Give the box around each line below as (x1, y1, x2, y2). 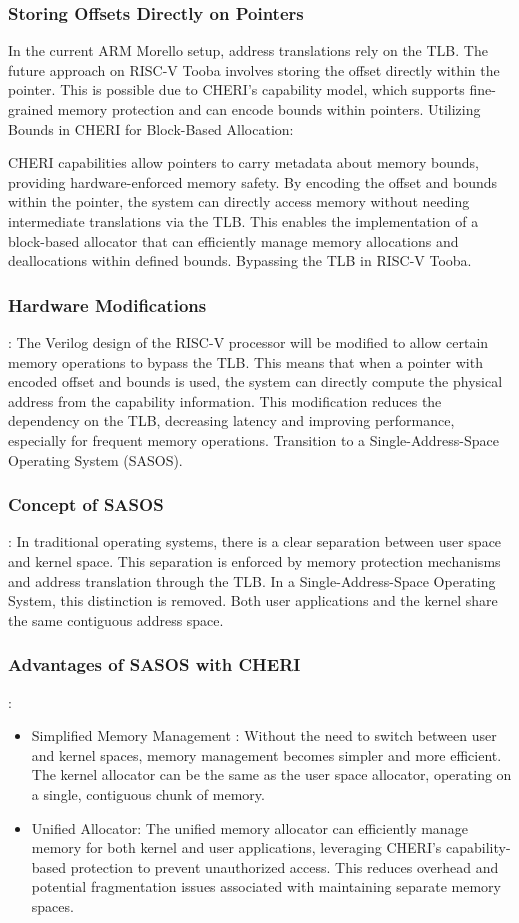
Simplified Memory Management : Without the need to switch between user (31, 725, 497, 746)
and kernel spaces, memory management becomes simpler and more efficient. (31, 744, 502, 765)
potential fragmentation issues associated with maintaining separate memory (31, 876, 501, 897)
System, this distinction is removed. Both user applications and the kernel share (8, 590, 498, 611)
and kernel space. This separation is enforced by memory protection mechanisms (8, 550, 501, 571)
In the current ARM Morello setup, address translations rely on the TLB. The (8, 40, 488, 61)
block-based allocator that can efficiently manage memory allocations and (8, 230, 459, 251)
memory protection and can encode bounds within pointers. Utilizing (57, 99, 481, 119)
